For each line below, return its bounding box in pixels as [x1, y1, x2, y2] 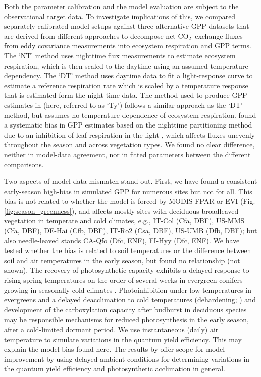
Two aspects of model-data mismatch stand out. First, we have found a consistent [4, 176, 257, 186]
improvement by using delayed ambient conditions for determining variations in [4, 353, 250, 364]
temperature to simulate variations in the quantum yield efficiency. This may [4, 334, 242, 344]
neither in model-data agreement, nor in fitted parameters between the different [4, 149, 251, 159]
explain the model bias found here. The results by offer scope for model [4, 344, 225, 354]
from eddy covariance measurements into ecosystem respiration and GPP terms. [4, 40, 251, 51]
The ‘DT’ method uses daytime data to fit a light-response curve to [43, 70, 253, 81]
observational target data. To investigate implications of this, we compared [4, 11, 236, 21]
